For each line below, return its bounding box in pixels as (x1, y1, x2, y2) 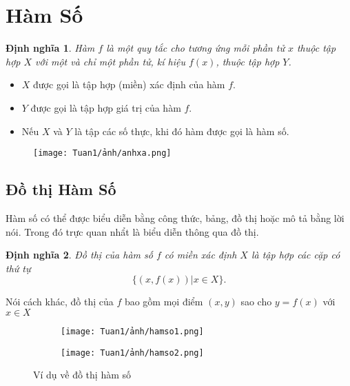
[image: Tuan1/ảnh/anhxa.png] (33, 148, 172, 159)
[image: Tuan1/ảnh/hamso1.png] (61, 326, 204, 336)
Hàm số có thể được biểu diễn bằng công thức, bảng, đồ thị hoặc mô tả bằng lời (6, 210, 344, 225)
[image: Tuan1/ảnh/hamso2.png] (61, 347, 204, 358)
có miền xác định (164, 247, 237, 262)
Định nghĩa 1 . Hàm (6, 41, 95, 55)
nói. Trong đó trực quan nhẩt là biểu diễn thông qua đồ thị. (6, 224, 259, 238)
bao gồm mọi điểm (124, 294, 203, 309)
